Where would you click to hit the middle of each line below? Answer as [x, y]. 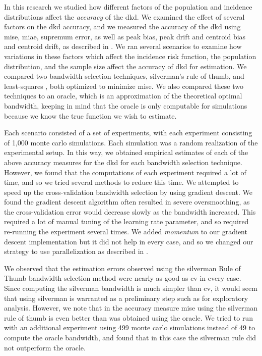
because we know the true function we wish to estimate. [90, 115]
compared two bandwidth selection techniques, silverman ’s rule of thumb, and [124, 76]
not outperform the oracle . [45, 347]
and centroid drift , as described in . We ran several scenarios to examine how [123, 46]
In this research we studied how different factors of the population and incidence [128, 7]
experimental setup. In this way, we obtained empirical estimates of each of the [126, 152]
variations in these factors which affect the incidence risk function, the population [130, 56]
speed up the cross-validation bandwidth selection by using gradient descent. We [128, 192]
